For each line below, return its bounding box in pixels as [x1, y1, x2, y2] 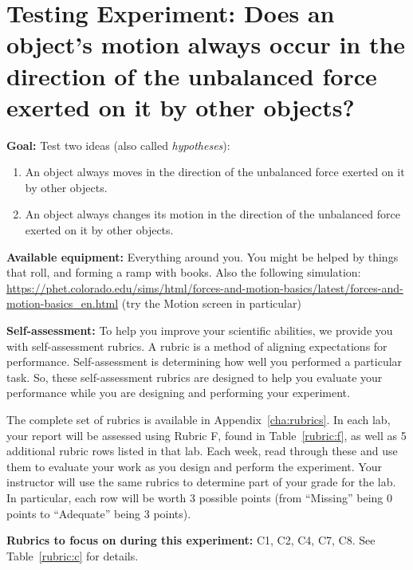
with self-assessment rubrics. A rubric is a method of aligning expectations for [6, 337, 387, 354]
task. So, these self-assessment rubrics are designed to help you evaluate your [6, 368, 383, 385]
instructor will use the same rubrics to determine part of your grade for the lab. [6, 474, 396, 490]
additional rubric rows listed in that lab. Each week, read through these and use [6, 442, 398, 459]
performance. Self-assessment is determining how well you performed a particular [6, 353, 403, 370]
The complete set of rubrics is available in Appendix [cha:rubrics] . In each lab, [6, 411, 391, 427]
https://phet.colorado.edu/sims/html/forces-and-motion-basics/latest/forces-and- [6, 279, 403, 296]
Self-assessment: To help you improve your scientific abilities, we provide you [6, 322, 393, 339]
